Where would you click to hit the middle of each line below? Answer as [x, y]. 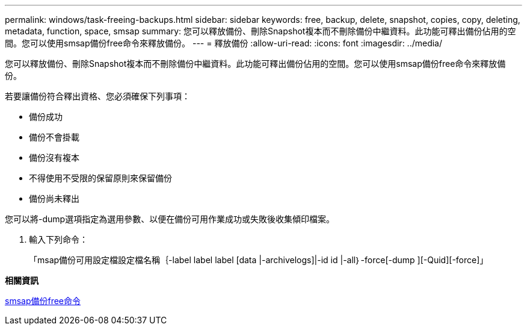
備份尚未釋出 [54, 198]
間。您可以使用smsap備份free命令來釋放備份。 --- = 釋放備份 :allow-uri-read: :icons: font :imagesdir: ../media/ [224, 43]
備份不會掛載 [54, 137]
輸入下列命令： [58, 239]
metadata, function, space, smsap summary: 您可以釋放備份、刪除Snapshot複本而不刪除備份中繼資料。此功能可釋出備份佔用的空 [260, 31]
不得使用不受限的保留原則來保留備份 [100, 178]
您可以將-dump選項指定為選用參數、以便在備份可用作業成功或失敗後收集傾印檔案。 [170, 219]
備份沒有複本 [54, 157]
